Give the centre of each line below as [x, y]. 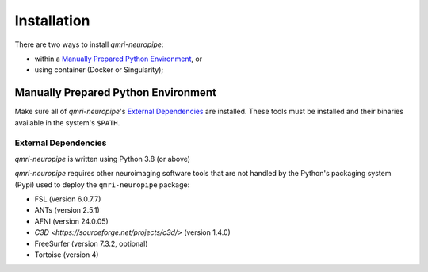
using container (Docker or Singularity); [99, 70]
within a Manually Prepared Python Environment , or [118, 59]
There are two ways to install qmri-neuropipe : [89, 44]
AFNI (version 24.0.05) [71, 221]
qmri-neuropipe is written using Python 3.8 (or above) [102, 159]
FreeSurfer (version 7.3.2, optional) [91, 243]
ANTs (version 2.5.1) [67, 210]
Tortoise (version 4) [67, 255]
